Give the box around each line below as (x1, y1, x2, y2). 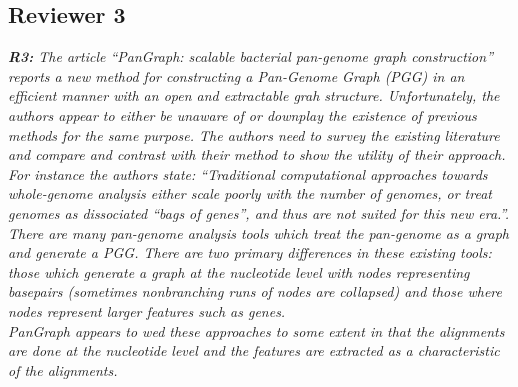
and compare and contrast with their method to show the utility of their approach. (8, 144, 506, 165)
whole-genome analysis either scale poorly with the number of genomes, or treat (8, 183, 492, 204)
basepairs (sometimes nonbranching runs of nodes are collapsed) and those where (8, 281, 502, 302)
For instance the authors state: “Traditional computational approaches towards (8, 163, 488, 184)
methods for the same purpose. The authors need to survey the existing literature (8, 124, 500, 145)
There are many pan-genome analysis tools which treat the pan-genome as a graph (8, 222, 509, 243)
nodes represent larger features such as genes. (8, 300, 286, 321)
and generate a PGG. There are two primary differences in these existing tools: (8, 242, 492, 263)
